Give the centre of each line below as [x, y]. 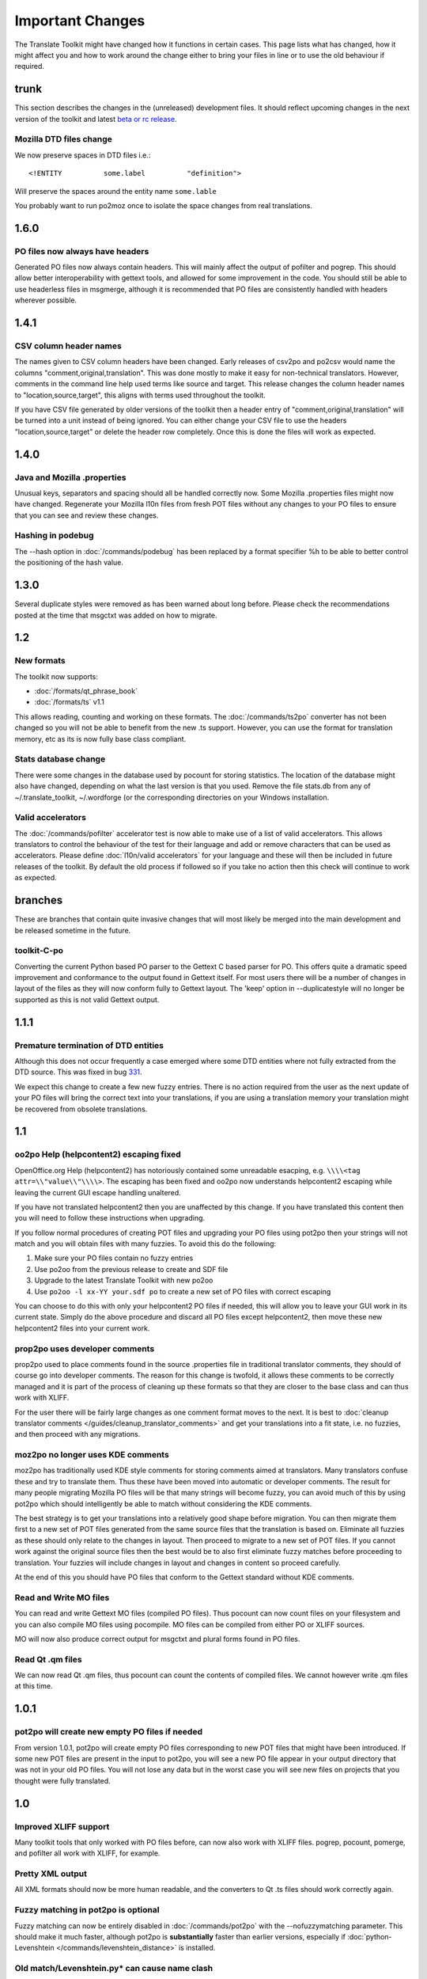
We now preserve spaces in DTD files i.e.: [83, 155]
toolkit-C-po [39, 951]
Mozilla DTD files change [63, 139]
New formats [40, 661]
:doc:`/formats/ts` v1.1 [69, 702]
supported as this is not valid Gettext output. [87, 999]
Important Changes [80, 21]
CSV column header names [68, 346]
